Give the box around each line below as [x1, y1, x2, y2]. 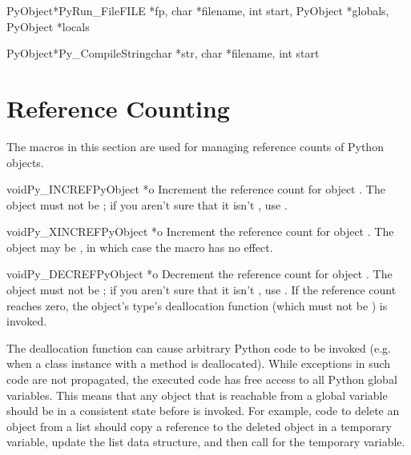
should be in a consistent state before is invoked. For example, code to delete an [6, 402, 400, 419]
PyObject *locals [6, 18, 90, 34]
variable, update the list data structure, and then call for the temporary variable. [6, 433, 405, 450]
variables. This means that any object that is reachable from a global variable [6, 386, 388, 403]
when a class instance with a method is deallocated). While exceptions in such [6, 355, 391, 372]
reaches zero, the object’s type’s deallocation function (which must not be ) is [6, 297, 388, 313]
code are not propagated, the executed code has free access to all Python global [6, 371, 397, 388]
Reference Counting [6, 91, 230, 124]
